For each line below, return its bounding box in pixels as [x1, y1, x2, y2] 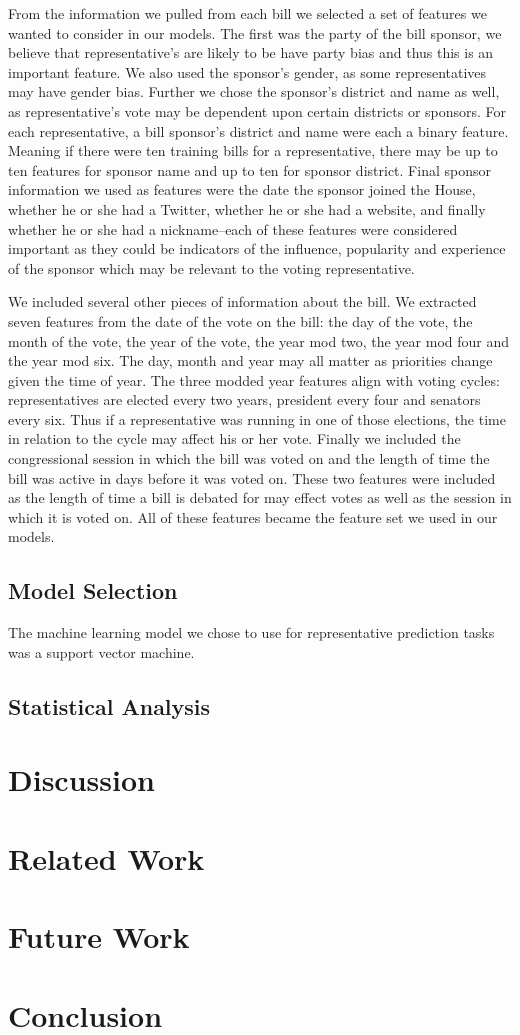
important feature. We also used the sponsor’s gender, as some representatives [8, 61, 487, 82]
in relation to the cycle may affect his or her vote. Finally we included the [8, 428, 461, 449]
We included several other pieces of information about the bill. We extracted [8, 291, 477, 312]
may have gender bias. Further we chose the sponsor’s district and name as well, [8, 81, 500, 102]
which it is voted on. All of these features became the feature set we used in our [8, 506, 498, 527]
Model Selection [8, 575, 178, 606]
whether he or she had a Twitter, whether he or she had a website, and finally [8, 198, 486, 219]
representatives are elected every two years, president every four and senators [8, 389, 481, 410]
